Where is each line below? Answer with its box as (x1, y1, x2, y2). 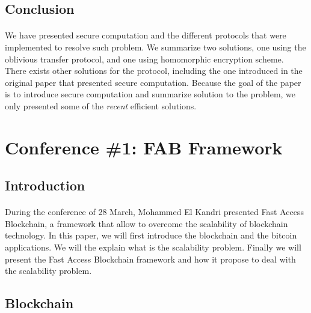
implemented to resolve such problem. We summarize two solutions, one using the (5, 40, 306, 53)
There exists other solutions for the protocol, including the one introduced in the (5, 64, 303, 77)
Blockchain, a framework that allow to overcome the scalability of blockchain (5, 217, 288, 229)
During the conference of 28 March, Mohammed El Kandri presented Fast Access (5, 205, 304, 218)
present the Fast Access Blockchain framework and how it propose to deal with (5, 252, 296, 265)
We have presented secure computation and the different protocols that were (5, 29, 286, 41)
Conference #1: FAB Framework (5, 135, 283, 159)
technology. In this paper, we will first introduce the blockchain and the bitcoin (5, 229, 297, 242)
